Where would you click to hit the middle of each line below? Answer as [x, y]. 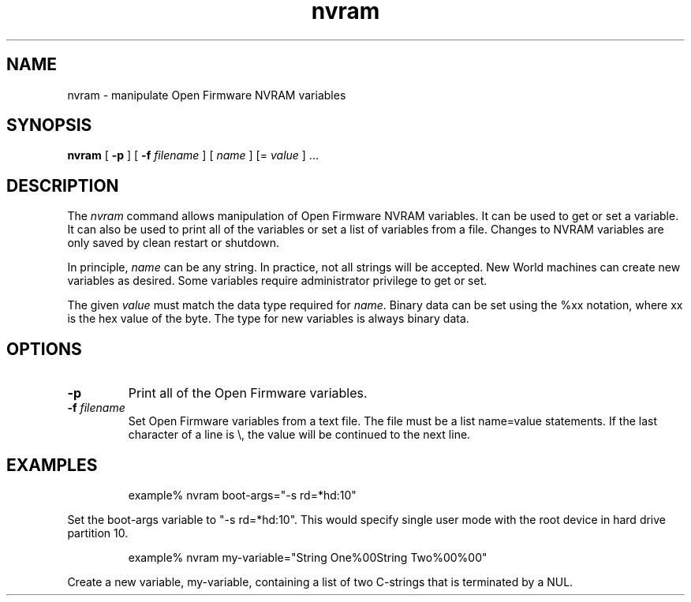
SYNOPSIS [49, 125]
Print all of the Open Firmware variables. [248, 393]
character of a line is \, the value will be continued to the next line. [299, 435]
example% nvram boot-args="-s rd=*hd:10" [242, 495]
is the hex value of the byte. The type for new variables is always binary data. [268, 319]
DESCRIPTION [63, 185]
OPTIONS [44, 349]
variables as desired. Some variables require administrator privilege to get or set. [277, 281]
